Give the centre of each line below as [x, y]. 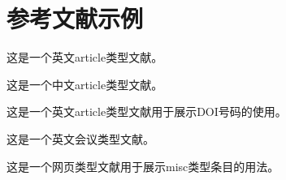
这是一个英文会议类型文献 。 [80, 138]
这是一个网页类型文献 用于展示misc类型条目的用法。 [143, 166]
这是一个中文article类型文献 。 [85, 84]
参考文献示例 [75, 18]
